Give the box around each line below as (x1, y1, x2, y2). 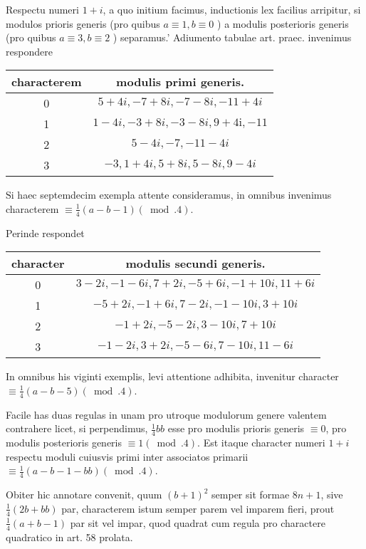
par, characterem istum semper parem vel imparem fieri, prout (61, 501, 335, 516)
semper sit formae (211, 487, 290, 502)
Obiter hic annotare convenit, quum (6, 487, 162, 502)
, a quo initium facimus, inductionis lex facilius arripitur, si (103, 2, 361, 16)
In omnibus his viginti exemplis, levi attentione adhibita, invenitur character (6, 369, 339, 384)
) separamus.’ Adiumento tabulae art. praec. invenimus (113, 30, 352, 45)
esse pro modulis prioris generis (167, 421, 305, 436)
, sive (320, 487, 343, 502)
